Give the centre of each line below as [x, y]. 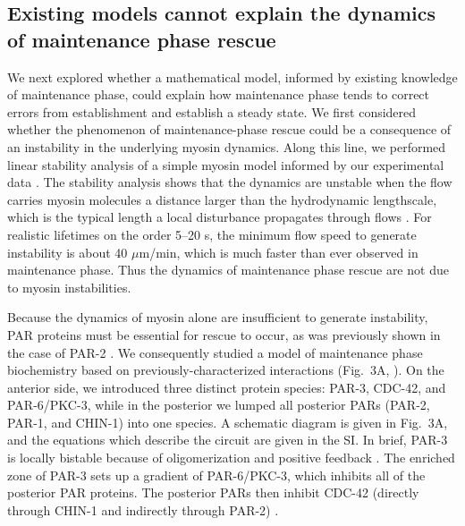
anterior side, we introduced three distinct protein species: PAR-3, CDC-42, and [227, 387]
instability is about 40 [68, 252]
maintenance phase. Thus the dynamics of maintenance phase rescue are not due [228, 270]
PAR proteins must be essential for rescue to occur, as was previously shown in [224, 334]
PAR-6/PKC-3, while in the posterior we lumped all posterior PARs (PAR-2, [219, 405]
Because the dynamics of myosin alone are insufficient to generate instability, [218, 317]
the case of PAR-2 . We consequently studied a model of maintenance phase [215, 352]
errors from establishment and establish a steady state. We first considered [212, 111]
